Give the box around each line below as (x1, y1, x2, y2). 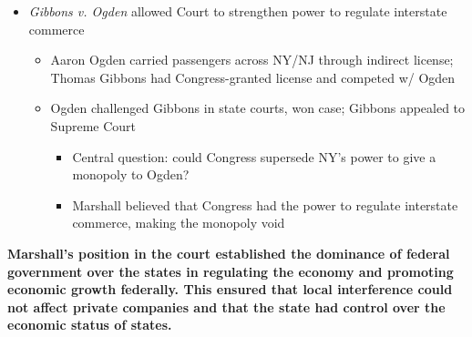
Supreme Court (50, 116, 137, 135)
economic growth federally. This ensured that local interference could (7, 280, 453, 299)
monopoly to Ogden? (72, 165, 190, 184)
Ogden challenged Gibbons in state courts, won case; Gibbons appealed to (50, 98, 466, 117)
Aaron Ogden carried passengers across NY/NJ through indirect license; (50, 50, 454, 69)
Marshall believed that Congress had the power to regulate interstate (72, 195, 458, 214)
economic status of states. (7, 315, 172, 334)
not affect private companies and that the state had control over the (7, 297, 446, 316)
